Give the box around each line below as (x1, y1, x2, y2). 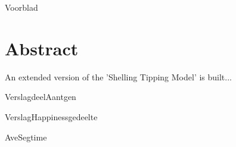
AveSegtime (5, 130, 47, 143)
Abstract (5, 36, 79, 60)
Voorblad (5, 1, 38, 13)
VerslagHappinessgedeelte (5, 110, 98, 123)
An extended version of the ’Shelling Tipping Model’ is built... (5, 70, 232, 83)
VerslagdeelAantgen (5, 90, 76, 103)
